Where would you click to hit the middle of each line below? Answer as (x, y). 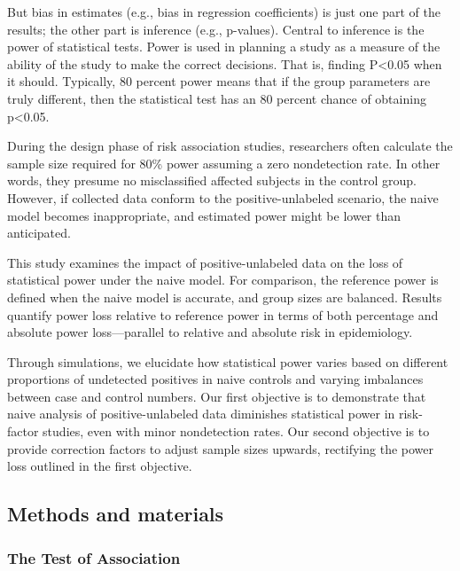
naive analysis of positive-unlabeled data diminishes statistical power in (201, 414)
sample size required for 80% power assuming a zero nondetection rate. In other (224, 163)
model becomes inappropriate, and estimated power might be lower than (204, 215)
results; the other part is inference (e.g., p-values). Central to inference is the (216, 29)
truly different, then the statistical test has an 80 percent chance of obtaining (217, 98)
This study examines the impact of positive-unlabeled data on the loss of (205, 262)
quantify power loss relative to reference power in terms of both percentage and (223, 314)
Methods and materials (116, 514)
